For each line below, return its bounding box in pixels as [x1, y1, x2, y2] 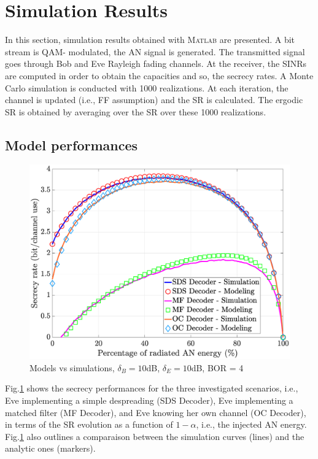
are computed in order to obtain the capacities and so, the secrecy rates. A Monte [5, 69, 314, 82]
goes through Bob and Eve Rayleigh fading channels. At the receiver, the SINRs [5, 57, 307, 70]
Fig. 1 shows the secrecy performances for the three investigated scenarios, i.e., [5, 382, 298, 395]
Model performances [5, 135, 138, 154]
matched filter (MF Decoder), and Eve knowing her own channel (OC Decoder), [5, 406, 306, 418]
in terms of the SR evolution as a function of [5, 418, 173, 431]
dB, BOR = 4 [191, 361, 244, 374]
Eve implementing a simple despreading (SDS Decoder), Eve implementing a [5, 394, 293, 407]
